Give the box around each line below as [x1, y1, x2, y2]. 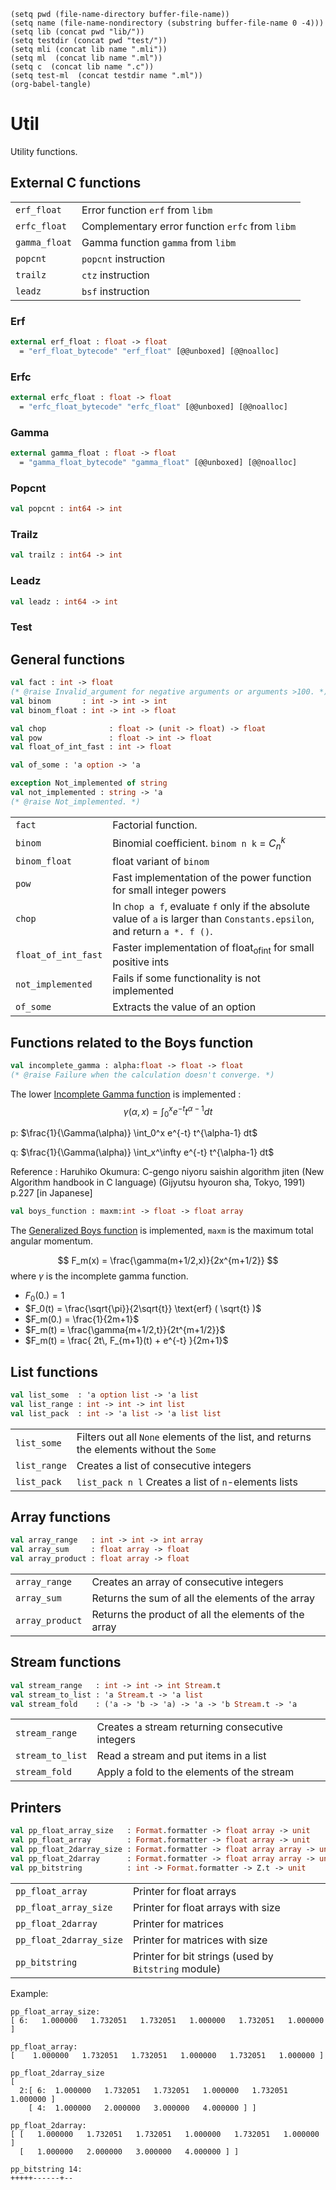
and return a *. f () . [112, 925, 213, 939]
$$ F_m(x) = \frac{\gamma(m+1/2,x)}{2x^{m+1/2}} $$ [57, 1255, 279, 1267]
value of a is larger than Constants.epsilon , [112, 912, 315, 926]
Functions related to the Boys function [10, 1034, 254, 1051]
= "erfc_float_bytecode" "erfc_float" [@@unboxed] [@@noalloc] [19, 401, 288, 412]
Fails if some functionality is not [112, 971, 262, 985]
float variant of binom [112, 855, 210, 869]
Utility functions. [10, 145, 78, 157]
